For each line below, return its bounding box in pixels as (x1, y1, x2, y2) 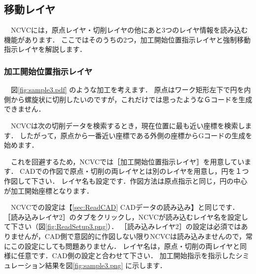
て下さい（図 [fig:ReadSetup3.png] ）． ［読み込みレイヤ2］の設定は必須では (4, 221, 241, 232)
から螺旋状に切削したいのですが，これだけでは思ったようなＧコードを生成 (10, 94, 253, 104)
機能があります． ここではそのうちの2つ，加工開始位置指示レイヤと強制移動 (4, 34, 251, 44)
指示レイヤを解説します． (4, 44, 87, 54)
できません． (4, 104, 45, 114)
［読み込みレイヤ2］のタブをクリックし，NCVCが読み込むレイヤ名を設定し (4, 211, 248, 222)
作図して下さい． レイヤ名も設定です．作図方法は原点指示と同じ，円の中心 (4, 175, 248, 186)
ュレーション (4, 260, 45, 270)
